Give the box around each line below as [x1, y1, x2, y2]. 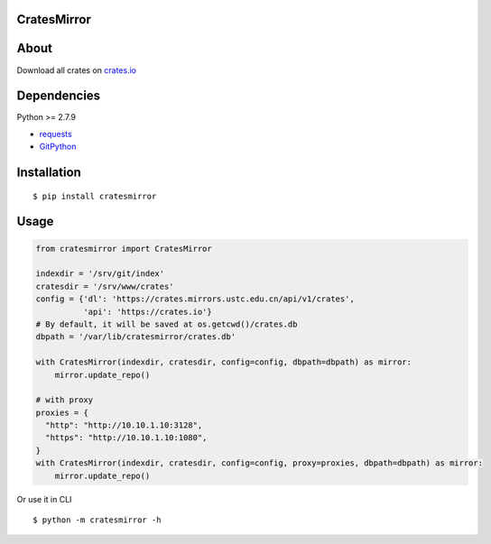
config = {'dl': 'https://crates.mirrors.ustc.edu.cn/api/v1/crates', [35, 294, 356, 304]
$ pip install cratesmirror [32, 190, 157, 201]
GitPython [39, 141, 77, 152]
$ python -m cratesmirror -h [32, 515, 162, 525]
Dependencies [16, 88, 101, 104]
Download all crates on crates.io [16, 64, 137, 76]
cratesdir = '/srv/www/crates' [35, 281, 175, 291]
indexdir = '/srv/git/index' [35, 269, 165, 279]
